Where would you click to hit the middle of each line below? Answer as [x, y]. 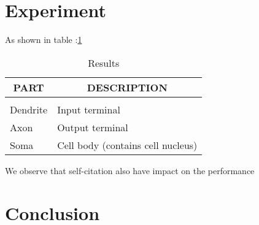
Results [104, 63]
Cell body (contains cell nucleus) [127, 145]
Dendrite [29, 109]
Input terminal [89, 109]
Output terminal [93, 127]
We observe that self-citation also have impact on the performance [130, 170]
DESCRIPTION [127, 87]
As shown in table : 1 [44, 40]
